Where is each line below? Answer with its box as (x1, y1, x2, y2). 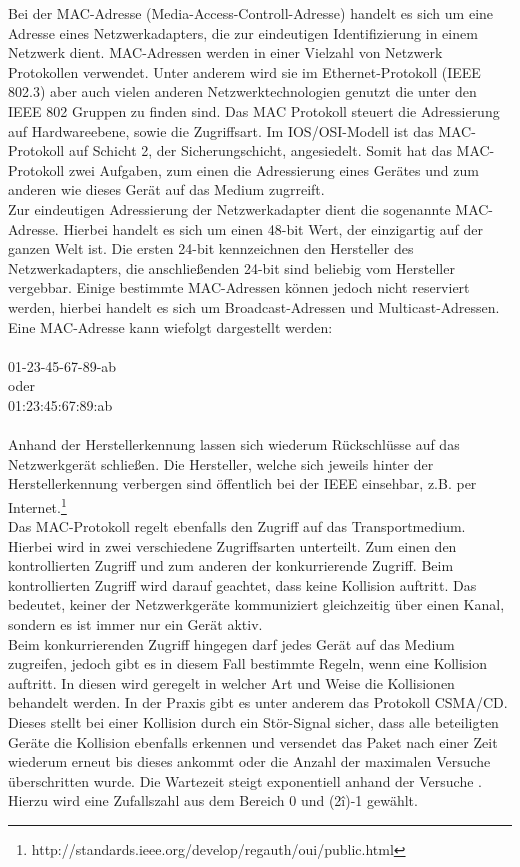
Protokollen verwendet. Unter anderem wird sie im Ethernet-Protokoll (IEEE (8, 61, 481, 82)
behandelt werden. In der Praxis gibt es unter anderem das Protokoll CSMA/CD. (8, 692, 508, 713)
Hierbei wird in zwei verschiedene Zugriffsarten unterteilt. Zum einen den (8, 535, 457, 556)
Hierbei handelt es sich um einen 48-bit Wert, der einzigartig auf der (63, 218, 483, 239)
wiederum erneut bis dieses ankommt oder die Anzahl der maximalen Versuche (8, 751, 491, 772)
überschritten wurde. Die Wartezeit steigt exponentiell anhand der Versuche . (8, 770, 482, 791)
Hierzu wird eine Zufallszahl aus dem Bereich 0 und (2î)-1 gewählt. (8, 790, 418, 811)
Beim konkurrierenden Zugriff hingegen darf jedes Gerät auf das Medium (8, 633, 455, 654)
